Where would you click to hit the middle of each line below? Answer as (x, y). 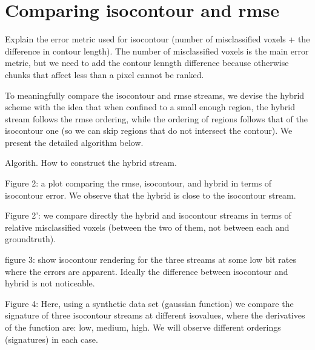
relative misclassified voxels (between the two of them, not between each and (147, 227)
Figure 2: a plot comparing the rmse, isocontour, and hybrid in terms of (138, 183)
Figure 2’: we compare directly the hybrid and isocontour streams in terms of (148, 215)
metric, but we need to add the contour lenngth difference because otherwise (147, 63)
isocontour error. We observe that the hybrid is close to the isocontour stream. (151, 195)
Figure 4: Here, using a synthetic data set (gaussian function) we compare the (149, 303)
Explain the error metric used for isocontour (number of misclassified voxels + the (157, 39)
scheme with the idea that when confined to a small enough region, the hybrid (150, 107)
